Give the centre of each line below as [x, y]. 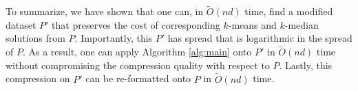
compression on [38, 78]
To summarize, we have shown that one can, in [105, 11]
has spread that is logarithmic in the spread [260, 38]
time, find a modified [289, 11]
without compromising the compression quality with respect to [138, 65]
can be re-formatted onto [138, 78]
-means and [252, 24]
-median [302, 24]
